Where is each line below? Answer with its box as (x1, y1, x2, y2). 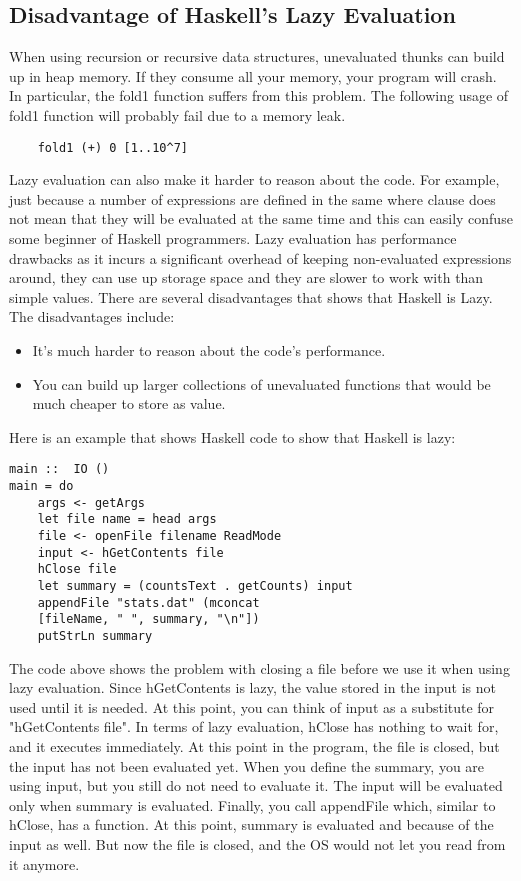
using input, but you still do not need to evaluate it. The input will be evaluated (9, 775, 503, 796)
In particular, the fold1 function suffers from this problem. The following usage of (9, 85, 509, 106)
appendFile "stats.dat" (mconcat (37, 595, 260, 610)
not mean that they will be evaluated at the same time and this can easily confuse (9, 208, 513, 229)
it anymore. (9, 853, 80, 874)
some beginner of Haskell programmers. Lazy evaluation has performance (9, 228, 457, 249)
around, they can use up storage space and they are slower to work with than (9, 267, 484, 288)
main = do (9, 479, 74, 494)
